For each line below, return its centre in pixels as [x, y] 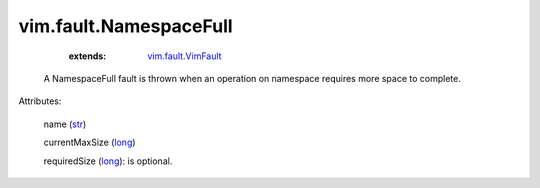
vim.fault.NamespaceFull [126, 26]
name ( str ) [65, 124]
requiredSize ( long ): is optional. [108, 161]
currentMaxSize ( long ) [89, 142]
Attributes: [40, 101]
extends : [87, 56]
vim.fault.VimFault [184, 56]
